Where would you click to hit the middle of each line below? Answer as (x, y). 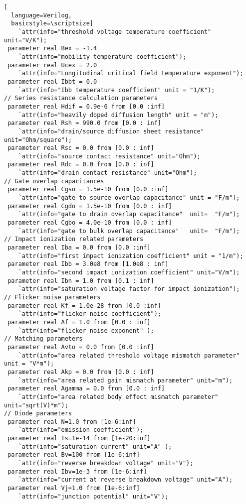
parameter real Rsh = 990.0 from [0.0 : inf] (84, 123)
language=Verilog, (42, 15)
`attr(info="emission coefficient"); (81, 430)
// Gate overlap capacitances (54, 181)
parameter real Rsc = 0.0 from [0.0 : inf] (81, 148)
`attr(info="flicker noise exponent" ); (86, 330)
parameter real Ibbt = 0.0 (52, 81)
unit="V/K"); (25, 40)
